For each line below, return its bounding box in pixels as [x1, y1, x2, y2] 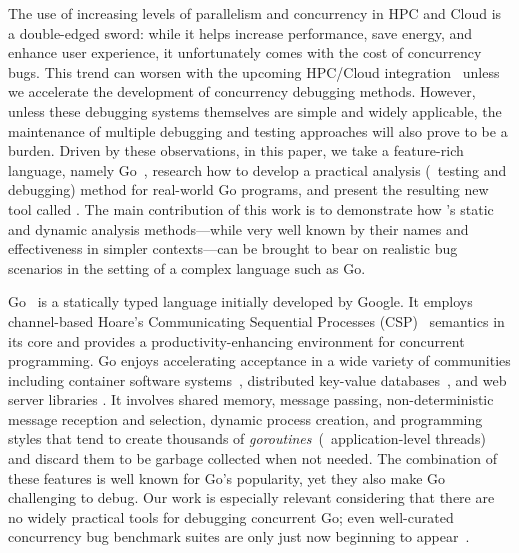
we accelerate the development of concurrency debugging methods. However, [8, 81, 476, 102]
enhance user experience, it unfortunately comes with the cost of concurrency [8, 42, 482, 63]
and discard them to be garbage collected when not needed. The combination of [8, 448, 497, 469]
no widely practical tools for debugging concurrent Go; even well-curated [8, 506, 454, 527]
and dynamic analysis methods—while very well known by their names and [8, 218, 469, 239]
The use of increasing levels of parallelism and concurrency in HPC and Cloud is [8, 3, 502, 23]
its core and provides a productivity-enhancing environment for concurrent [8, 330, 465, 351]
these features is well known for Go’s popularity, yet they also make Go [8, 467, 446, 488]
